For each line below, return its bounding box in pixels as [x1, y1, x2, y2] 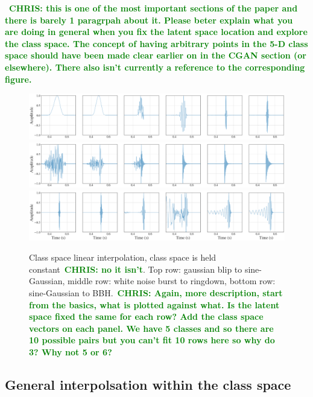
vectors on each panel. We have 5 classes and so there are [29, 322, 274, 334]
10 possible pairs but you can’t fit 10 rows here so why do [29, 334, 275, 346]
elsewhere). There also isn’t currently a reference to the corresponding [5, 60, 305, 73]
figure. [5, 72, 32, 85]
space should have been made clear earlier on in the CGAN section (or [5, 49, 306, 62]
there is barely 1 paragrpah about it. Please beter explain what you [5, 13, 293, 26]
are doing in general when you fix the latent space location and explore [5, 25, 308, 38]
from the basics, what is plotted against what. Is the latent [29, 298, 280, 311]
